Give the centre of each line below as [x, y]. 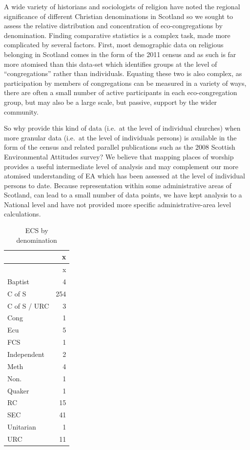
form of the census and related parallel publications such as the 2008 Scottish [120, 147]
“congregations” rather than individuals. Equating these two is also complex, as [123, 73]
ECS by [37, 230]
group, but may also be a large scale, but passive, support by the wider [111, 102]
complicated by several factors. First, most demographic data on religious [114, 45]
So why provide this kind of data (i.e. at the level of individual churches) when [122, 128]
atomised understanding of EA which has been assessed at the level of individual [125, 176]
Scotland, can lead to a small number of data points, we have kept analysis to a [123, 195]
